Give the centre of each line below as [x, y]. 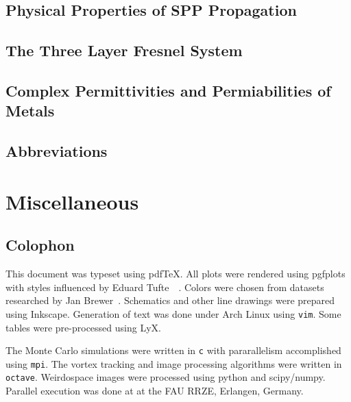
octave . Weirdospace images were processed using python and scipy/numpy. [166, 377]
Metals [30, 111]
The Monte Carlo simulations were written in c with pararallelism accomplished [173, 350]
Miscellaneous [72, 201]
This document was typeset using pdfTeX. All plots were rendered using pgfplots [175, 274]
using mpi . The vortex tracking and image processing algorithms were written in [174, 363]
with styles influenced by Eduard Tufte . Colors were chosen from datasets [165, 287]
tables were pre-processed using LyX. [83, 327]
